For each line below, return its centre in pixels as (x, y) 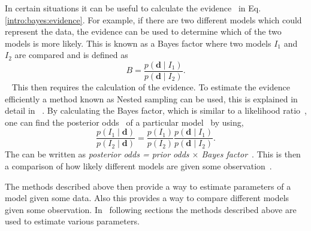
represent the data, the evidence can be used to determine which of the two (143, 31)
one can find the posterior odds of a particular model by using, (124, 122)
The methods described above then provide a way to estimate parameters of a (148, 186)
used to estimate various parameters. (72, 221)
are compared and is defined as (71, 55)
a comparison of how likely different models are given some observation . (138, 166)
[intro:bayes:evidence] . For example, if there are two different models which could (153, 19)
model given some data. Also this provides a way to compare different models (147, 198)
